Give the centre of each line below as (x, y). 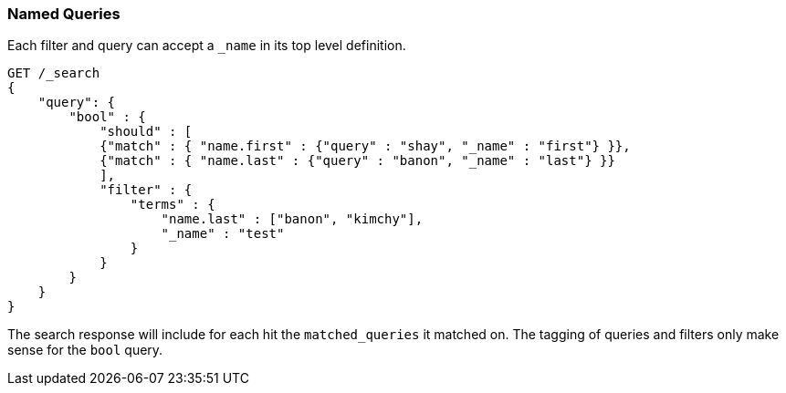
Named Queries (64, 14)
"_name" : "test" (223, 234)
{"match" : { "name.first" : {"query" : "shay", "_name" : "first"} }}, (365, 146)
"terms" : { (173, 205)
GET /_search (54, 73)
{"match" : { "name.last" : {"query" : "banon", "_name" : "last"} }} (357, 161)
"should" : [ (146, 132)
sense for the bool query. (85, 350)
